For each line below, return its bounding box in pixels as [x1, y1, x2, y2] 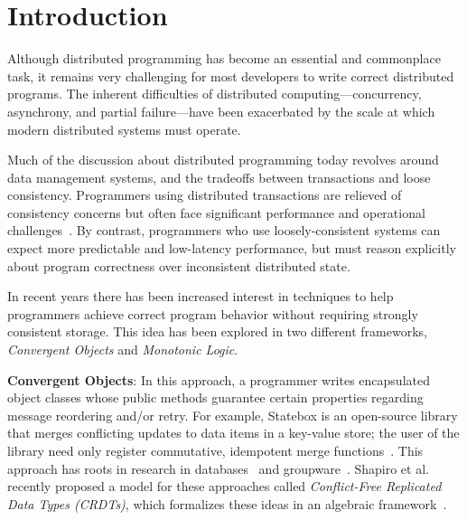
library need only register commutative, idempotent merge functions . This [7, 441, 424, 459]
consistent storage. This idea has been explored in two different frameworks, [7, 322, 427, 341]
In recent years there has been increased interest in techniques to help [7, 287, 394, 306]
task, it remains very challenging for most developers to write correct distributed [7, 66, 454, 85]
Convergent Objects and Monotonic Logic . [7, 340, 238, 359]
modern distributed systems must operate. [7, 119, 241, 138]
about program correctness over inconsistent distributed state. [7, 256, 350, 275]
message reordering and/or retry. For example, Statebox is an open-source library [7, 405, 458, 424]
